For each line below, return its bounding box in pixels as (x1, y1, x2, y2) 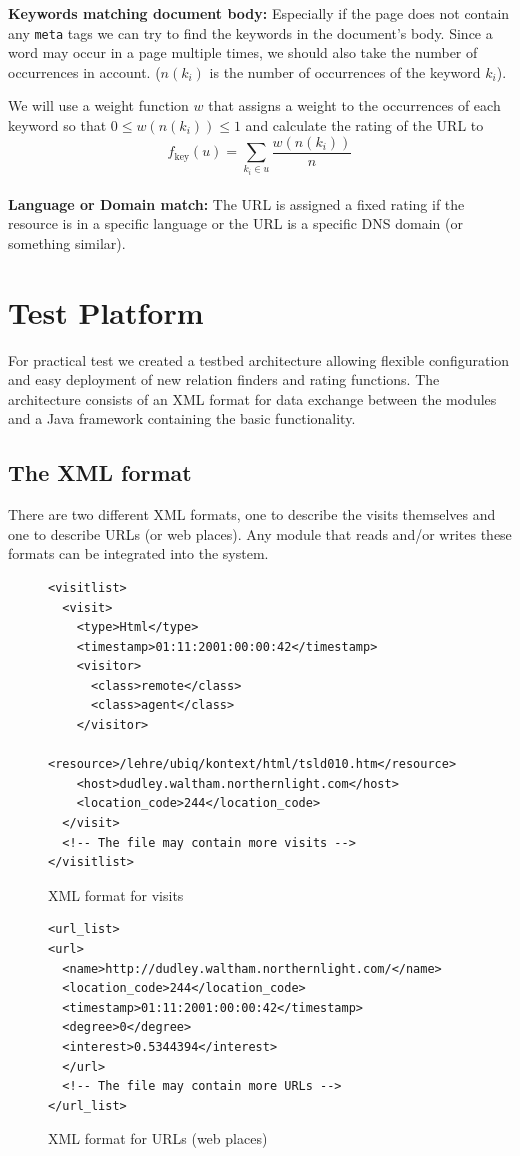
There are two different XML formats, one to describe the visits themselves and (8, 504, 496, 525)
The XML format (8, 457, 192, 488)
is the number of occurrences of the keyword (209, 61, 481, 82)
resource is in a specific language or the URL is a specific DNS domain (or (8, 213, 463, 234)
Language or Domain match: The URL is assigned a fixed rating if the (8, 193, 465, 214)
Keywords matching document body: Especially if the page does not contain (8, 3, 510, 23)
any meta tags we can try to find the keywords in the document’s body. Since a (8, 22, 493, 43)
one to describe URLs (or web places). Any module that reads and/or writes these (8, 523, 512, 544)
